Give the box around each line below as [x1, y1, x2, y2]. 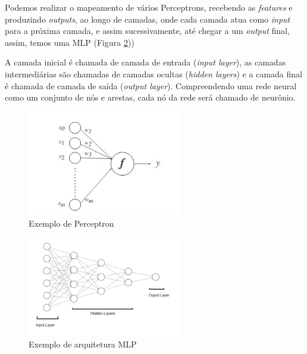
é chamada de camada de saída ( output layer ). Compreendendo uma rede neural [5, 79, 297, 92]
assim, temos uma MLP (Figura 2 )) [5, 36, 134, 48]
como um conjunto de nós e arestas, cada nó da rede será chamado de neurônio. [5, 91, 296, 104]
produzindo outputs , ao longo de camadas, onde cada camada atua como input [5, 12, 290, 25]
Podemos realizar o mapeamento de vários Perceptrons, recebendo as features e [5, 1, 293, 13]
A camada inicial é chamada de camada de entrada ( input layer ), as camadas [5, 56, 286, 68]
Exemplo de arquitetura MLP [29, 337, 137, 350]
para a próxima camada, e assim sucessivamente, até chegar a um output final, [5, 24, 290, 37]
